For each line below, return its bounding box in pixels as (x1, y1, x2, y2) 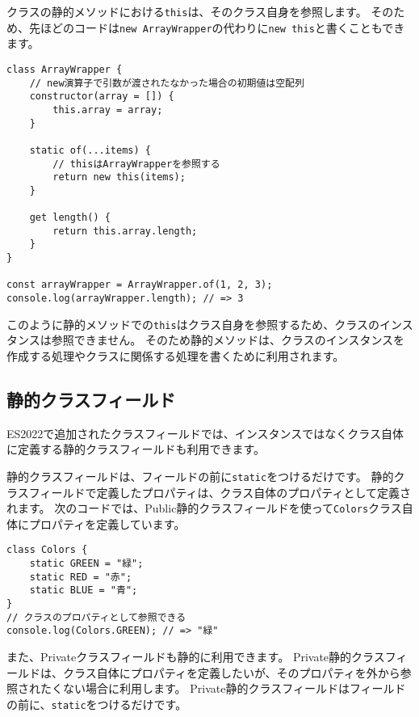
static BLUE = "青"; (29, 584, 138, 597)
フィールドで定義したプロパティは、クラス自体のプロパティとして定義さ (28, 483, 412, 500)
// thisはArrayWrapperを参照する (52, 158, 220, 170)
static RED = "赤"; (29, 571, 132, 583)
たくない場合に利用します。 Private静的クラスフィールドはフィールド (40, 680, 406, 697)
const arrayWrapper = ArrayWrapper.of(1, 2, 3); (6, 279, 273, 291)
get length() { (29, 212, 111, 224)
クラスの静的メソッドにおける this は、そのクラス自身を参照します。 (6, 3, 367, 19)
